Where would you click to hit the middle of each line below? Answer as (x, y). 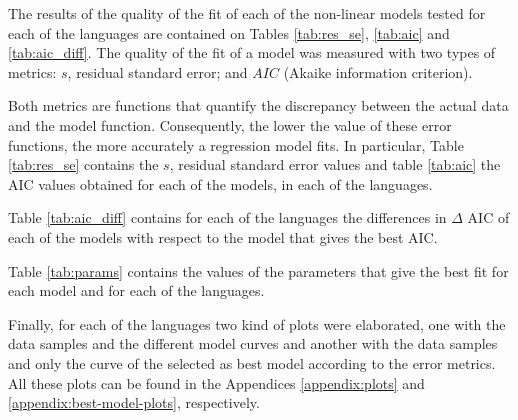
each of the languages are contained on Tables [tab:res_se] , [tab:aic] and (229, 32)
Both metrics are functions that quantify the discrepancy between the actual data (258, 105)
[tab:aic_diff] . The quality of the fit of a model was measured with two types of (252, 52)
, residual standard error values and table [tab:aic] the (335, 164)
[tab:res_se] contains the (83, 164)
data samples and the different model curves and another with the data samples (253, 343)
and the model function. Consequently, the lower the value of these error (230, 124)
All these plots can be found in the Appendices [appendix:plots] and (216, 382)
